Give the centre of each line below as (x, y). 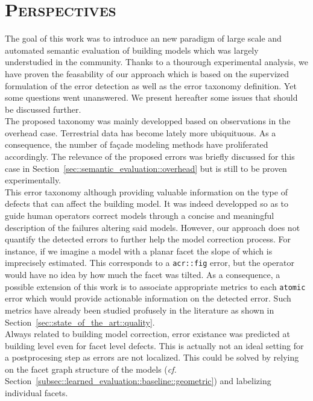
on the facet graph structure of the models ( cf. (91, 369)
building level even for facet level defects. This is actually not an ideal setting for (154, 345)
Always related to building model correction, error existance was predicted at (147, 334)
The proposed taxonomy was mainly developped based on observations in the (148, 121)
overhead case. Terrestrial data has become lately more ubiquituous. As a (141, 132)
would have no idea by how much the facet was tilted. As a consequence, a (143, 275)
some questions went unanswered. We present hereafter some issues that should (151, 97)
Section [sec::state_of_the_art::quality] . (80, 322)
